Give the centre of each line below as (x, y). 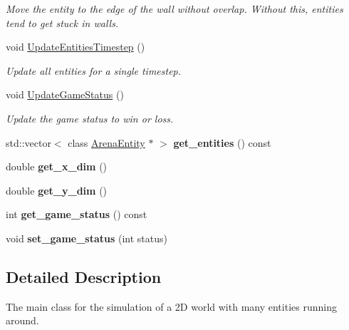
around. (22, 320)
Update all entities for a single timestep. (94, 70)
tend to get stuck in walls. (62, 22)
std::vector (28, 142)
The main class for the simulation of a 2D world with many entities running (171, 306)
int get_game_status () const (77, 214)
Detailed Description (84, 276)
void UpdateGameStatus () (65, 94)
